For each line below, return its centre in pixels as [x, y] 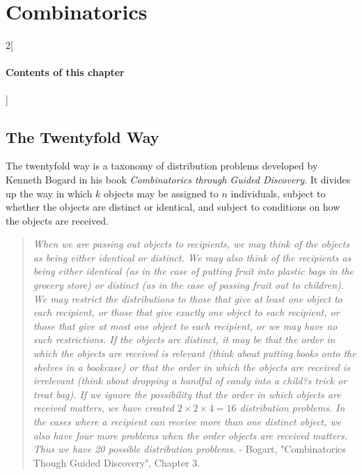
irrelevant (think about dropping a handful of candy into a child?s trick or [190, 380]
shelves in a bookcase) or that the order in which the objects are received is [191, 367]
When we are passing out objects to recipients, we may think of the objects [191, 244]
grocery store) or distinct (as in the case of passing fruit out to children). [189, 285]
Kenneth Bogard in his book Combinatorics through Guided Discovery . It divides [178, 179]
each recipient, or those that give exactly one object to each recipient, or [186, 312]
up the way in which [49, 193]
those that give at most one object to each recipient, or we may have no [185, 325]
